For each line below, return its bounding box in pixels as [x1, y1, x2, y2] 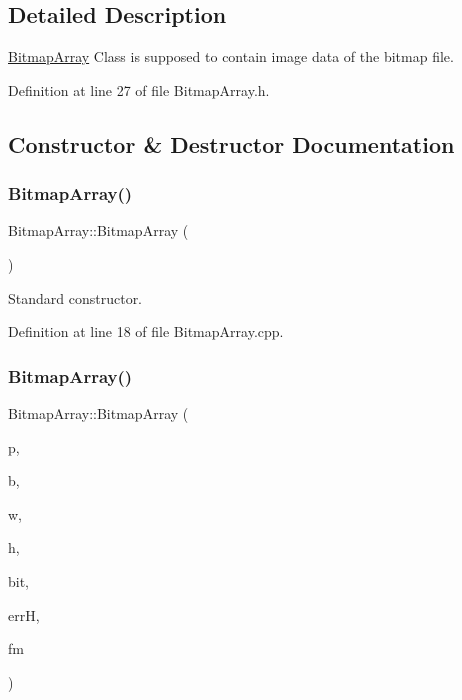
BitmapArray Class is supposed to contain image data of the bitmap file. [8, 46, 454, 67]
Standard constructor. [8, 287, 143, 308]
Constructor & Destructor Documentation [8, 128, 455, 159]
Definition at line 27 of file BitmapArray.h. [8, 79, 270, 100]
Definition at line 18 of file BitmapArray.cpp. [8, 321, 284, 342]
